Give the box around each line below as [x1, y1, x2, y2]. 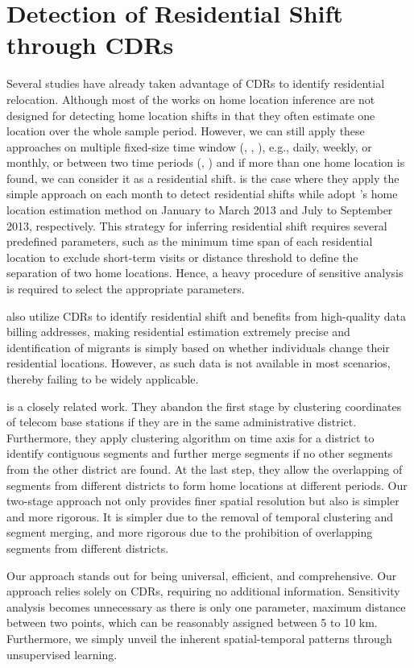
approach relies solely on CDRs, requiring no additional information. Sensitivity [6, 583, 400, 600]
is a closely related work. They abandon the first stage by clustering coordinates [6, 397, 402, 414]
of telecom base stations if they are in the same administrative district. [6, 413, 357, 430]
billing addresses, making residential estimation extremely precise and [6, 323, 350, 340]
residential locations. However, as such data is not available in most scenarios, [6, 355, 391, 371]
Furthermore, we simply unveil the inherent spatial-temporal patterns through [6, 629, 392, 646]
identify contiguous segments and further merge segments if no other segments [6, 445, 393, 462]
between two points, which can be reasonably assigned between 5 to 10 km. [6, 614, 378, 631]
